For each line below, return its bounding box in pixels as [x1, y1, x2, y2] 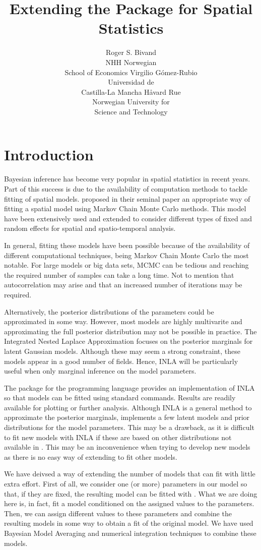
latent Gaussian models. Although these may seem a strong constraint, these [4, 345, 240, 356]
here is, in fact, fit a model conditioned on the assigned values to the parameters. [4, 498, 254, 509]
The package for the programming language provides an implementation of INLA [4, 382, 255, 393]
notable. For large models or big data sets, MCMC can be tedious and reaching [4, 260, 249, 270]
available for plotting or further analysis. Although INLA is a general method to [4, 402, 252, 412]
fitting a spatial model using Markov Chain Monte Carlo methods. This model [4, 203, 246, 214]
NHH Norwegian [105, 56, 157, 67]
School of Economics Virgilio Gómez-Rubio [64, 67, 198, 77]
